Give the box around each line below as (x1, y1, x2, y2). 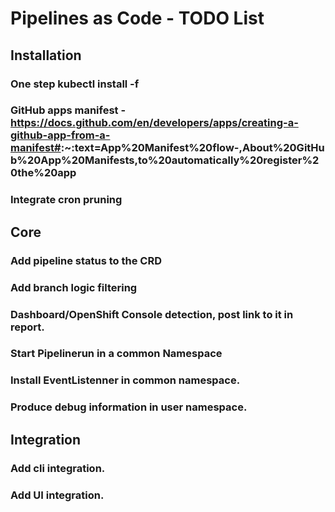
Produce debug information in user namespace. (10, 400, 248, 414)
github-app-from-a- (10, 128, 111, 142)
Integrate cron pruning (10, 193, 123, 207)
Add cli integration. (10, 461, 106, 475)
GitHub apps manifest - (10, 103, 127, 117)
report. (10, 320, 45, 334)
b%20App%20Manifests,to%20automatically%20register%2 (10, 153, 320, 167)
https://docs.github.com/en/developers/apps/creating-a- (10, 116, 299, 130)
